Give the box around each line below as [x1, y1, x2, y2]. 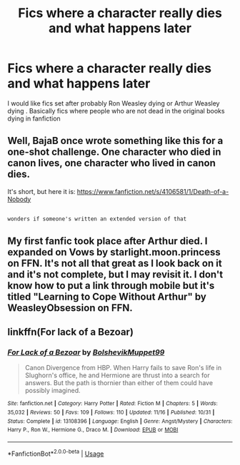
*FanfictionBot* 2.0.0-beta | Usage [7, 448, 104, 458]
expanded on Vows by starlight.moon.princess [7, 246, 221, 258]
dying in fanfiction [7, 114, 61, 123]
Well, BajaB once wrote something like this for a [7, 135, 224, 147]
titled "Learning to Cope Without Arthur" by [7, 290, 207, 302]
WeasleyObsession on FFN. [7, 302, 134, 314]
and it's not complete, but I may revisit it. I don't [7, 268, 224, 280]
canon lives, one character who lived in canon [7, 157, 216, 169]
